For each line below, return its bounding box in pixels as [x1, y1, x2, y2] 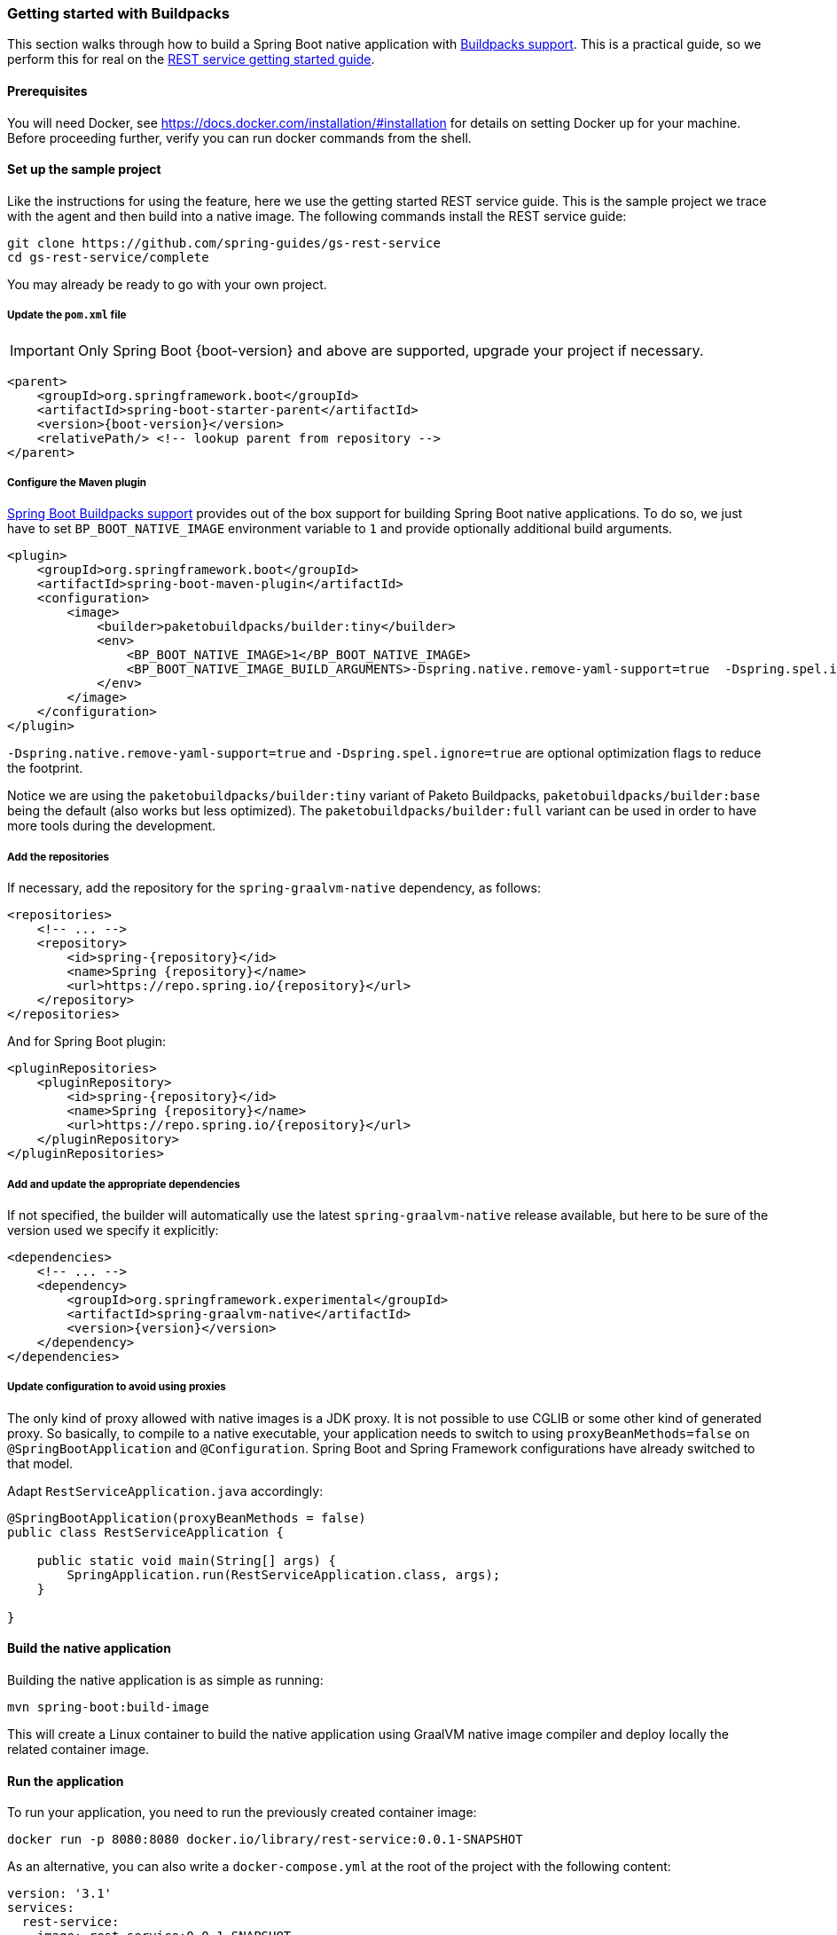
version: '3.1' [7, 1886, 113, 1901]
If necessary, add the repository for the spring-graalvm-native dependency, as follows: [7, 880, 541, 896]
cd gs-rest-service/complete [7, 249, 209, 264]
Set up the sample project [7, 161, 161, 177]
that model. [7, 1455, 74, 1471]
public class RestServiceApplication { [7, 1524, 284, 1539]
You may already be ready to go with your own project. [7, 276, 327, 292]
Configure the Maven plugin [7, 476, 147, 489]
